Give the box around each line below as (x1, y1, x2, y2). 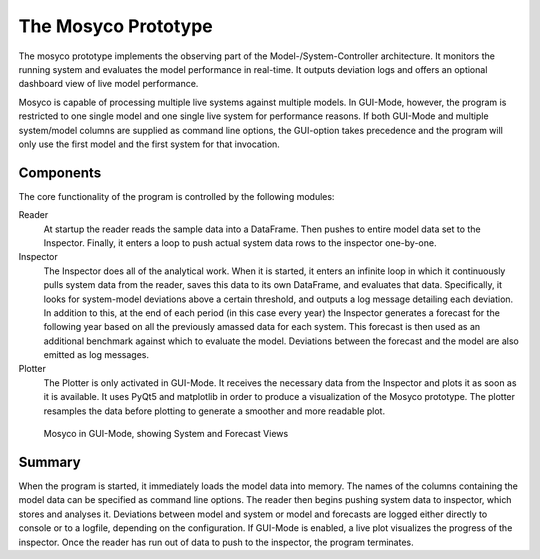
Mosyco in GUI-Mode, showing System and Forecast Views (43, 428, 289, 440)
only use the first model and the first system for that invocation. (18, 138, 280, 150)
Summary (18, 453, 81, 470)
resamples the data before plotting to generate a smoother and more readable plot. (43, 405, 385, 417)
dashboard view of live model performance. (18, 78, 199, 90)
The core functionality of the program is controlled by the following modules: (18, 190, 335, 202)
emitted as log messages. (43, 349, 150, 361)
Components (18, 164, 102, 181)
